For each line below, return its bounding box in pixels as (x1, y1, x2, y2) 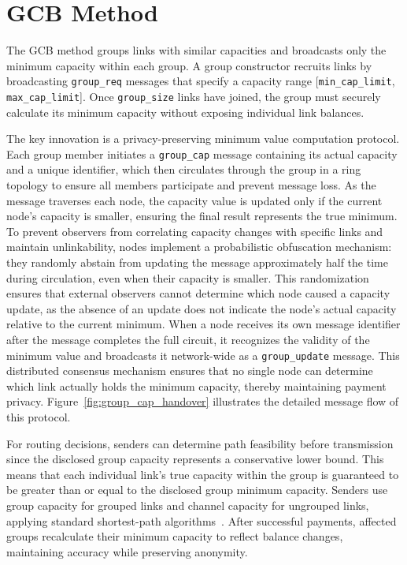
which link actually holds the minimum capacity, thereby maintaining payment (6, 377, 387, 394)
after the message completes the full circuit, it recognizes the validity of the (6, 331, 370, 347)
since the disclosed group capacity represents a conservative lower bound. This (6, 451, 384, 467)
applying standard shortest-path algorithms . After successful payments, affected (6, 512, 397, 529)
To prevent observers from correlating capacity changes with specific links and (6, 223, 383, 239)
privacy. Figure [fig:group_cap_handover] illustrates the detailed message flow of (6, 393, 399, 410)
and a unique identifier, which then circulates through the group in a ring (6, 161, 361, 178)
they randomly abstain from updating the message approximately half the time (6, 254, 388, 271)
